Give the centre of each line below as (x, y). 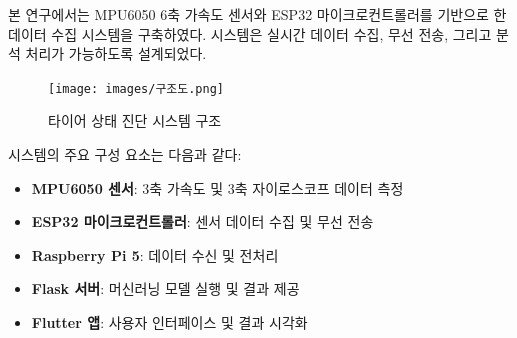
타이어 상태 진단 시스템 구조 (135, 120)
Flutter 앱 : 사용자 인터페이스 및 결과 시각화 (169, 322)
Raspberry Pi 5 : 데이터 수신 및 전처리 (155, 254)
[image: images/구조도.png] (136, 88)
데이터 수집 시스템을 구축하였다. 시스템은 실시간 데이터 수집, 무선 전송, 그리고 (250, 33)
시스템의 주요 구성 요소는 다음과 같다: (125, 154)
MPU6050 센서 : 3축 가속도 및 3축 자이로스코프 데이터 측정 (217, 187)
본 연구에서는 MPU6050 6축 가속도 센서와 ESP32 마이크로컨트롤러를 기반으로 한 (257, 14)
